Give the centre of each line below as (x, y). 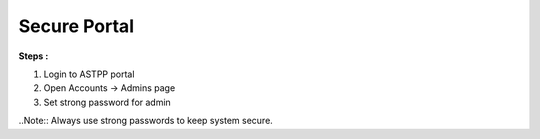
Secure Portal (76, 26)
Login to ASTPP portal (89, 74)
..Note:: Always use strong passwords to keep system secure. (146, 121)
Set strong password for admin (107, 102)
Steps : (33, 56)
